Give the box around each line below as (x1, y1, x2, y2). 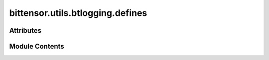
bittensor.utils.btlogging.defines (9, 7, 147, 18)
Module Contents (9, 42, 64, 51)
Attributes (9, 26, 42, 35)
